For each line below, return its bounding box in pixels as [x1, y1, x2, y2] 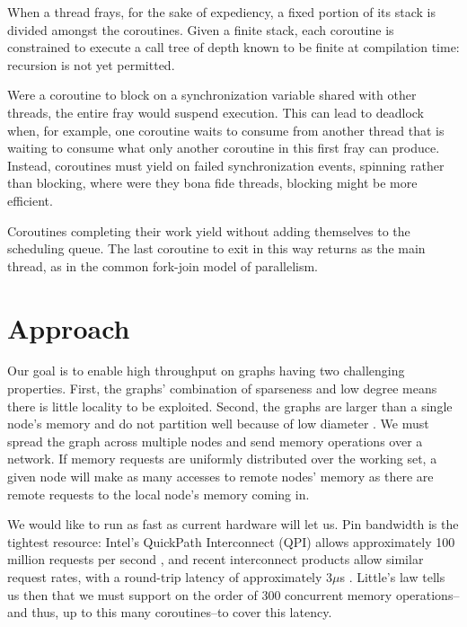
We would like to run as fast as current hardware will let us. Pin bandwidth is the [7, 515, 459, 534]
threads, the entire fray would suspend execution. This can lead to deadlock [7, 102, 424, 121]
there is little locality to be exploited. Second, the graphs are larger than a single [7, 396, 453, 415]
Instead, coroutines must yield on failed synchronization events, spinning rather [7, 155, 445, 174]
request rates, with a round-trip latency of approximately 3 [7, 567, 333, 586]
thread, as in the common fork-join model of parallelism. [7, 256, 319, 275]
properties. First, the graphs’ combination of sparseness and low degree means [7, 379, 437, 398]
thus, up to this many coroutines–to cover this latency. [31, 603, 332, 622]
